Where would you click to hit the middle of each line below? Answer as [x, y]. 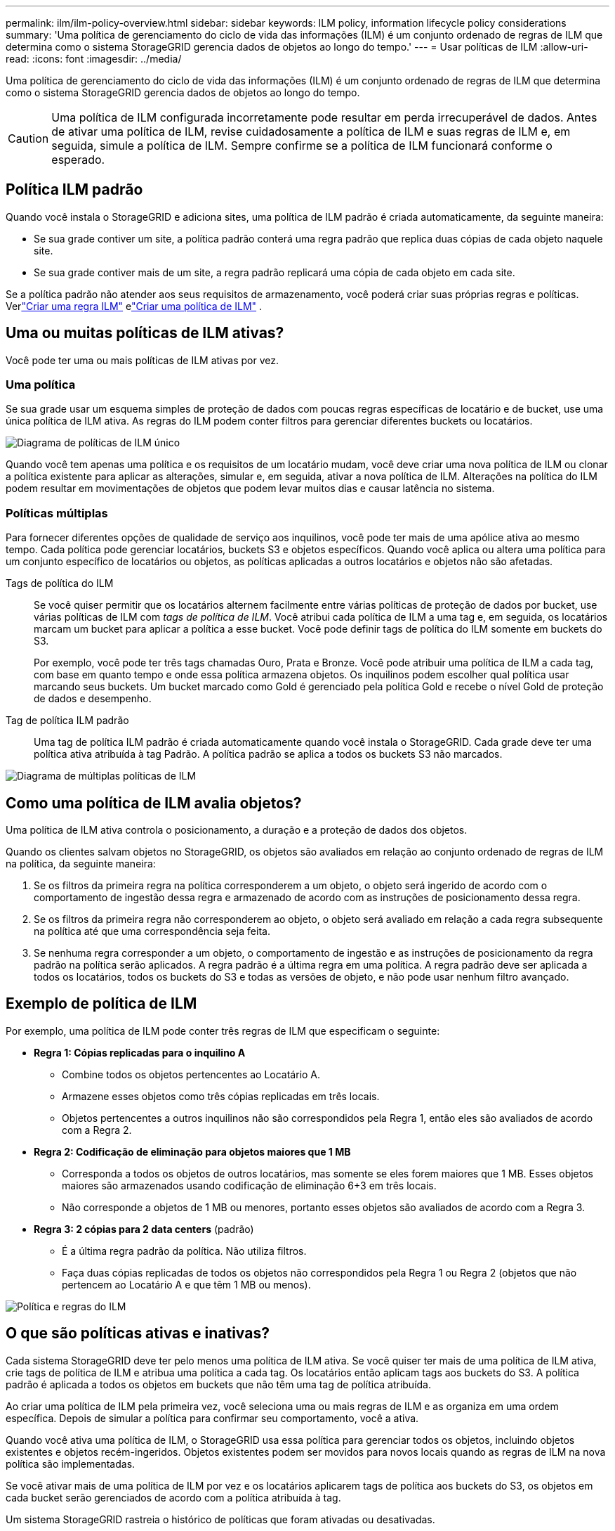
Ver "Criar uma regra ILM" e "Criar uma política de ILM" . [134, 306]
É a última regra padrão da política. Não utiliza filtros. [184, 1251]
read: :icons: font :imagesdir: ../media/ [94, 59]
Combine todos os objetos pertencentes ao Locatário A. [191, 1074]
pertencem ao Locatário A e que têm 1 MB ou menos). [186, 1284]
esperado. [78, 160]
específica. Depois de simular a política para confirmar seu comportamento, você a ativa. [212, 1418]
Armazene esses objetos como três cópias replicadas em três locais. [221, 1096]
